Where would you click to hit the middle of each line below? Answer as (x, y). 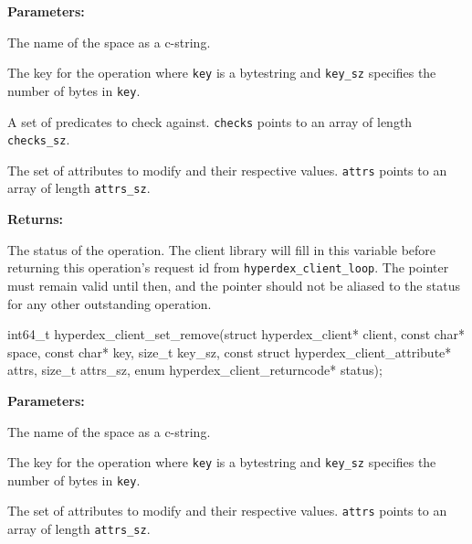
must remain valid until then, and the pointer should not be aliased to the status (234, 285)
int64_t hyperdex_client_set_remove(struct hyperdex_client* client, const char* (236, 334)
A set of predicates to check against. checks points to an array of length (210, 121)
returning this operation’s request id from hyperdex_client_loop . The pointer (228, 267)
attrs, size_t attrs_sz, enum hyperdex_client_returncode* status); (195, 370)
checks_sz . (39, 139)
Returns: (36, 219)
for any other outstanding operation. (110, 303)
